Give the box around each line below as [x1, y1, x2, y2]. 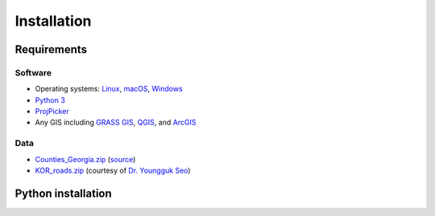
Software [14, 67, 52, 78]
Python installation [14, 186, 112, 200]
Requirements [14, 43, 88, 56]
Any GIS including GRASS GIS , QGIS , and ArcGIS [35, 117, 197, 128]
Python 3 [35, 95, 66, 104]
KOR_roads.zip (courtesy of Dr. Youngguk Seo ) [35, 165, 191, 176]
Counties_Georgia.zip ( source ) [35, 154, 136, 164]
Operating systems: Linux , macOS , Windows [35, 84, 183, 94]
